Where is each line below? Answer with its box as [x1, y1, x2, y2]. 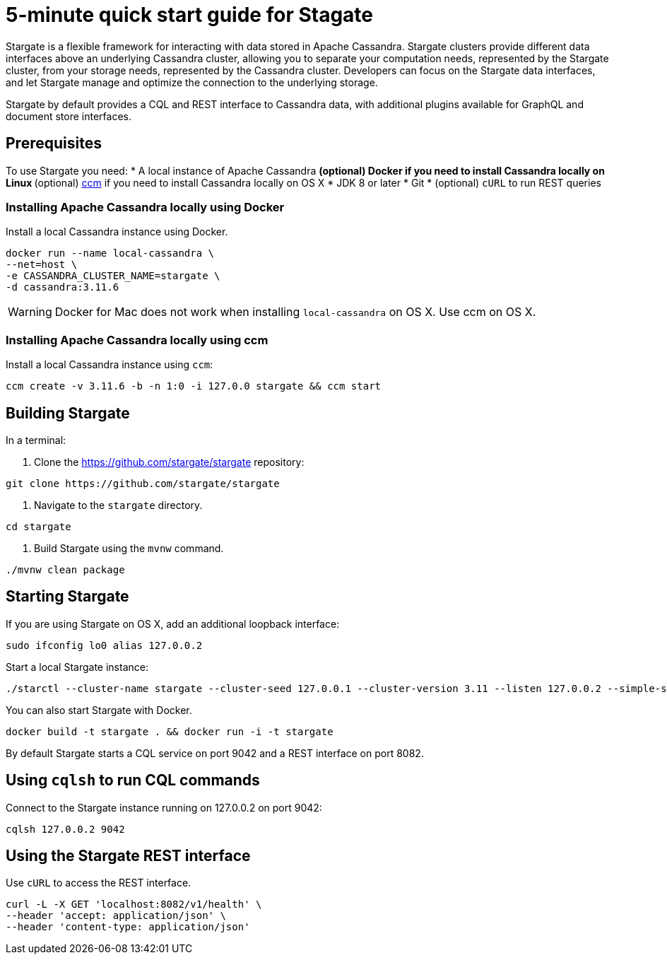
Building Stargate [6, 404, 130, 422]
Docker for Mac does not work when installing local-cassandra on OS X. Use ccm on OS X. [54, 305, 536, 320]
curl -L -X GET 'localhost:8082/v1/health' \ [6, 898, 262, 911]
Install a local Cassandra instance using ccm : [6, 358, 213, 371]
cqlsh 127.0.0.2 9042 [6, 823, 125, 835]
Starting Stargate [6, 587, 129, 606]
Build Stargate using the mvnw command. [34, 542, 224, 554]
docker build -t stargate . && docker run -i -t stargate [6, 725, 333, 737]
